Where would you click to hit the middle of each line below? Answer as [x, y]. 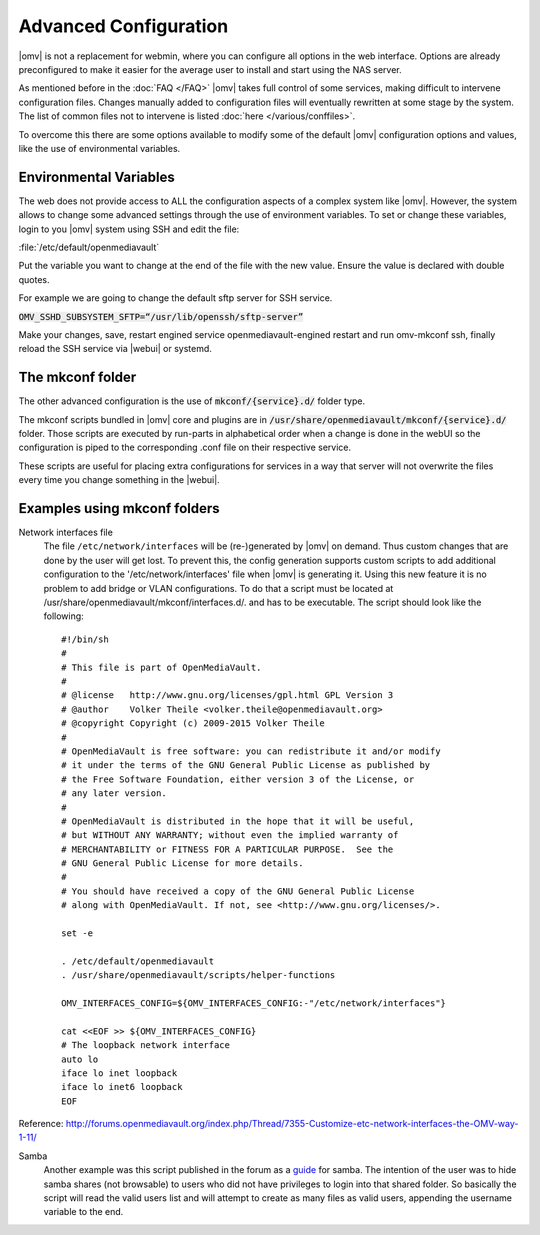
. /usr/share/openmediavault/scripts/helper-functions [198, 975]
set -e [77, 933]
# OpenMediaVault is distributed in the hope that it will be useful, [238, 821]
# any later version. [114, 793]
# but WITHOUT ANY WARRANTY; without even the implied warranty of [230, 835]
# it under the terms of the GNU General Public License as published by [246, 765]
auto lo [80, 1059]
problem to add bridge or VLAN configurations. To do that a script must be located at [218, 588]
